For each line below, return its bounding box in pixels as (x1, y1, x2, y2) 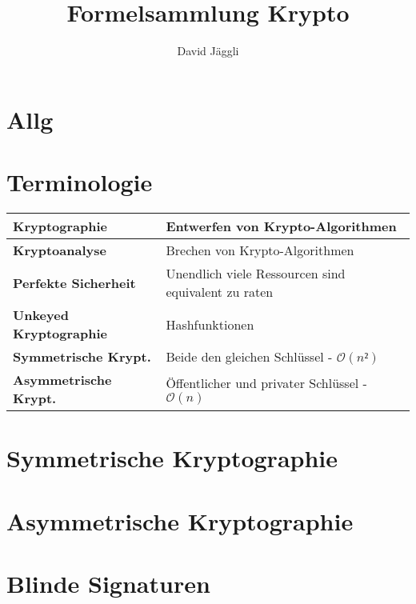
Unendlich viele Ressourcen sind (166, 264, 346, 283)
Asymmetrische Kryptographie (6, 504, 354, 537)
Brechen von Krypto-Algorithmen (166, 241, 354, 260)
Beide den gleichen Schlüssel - (166, 347, 333, 366)
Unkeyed (13, 306, 69, 325)
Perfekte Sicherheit (13, 273, 136, 292)
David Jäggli (177, 42, 239, 59)
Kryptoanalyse (13, 241, 106, 260)
